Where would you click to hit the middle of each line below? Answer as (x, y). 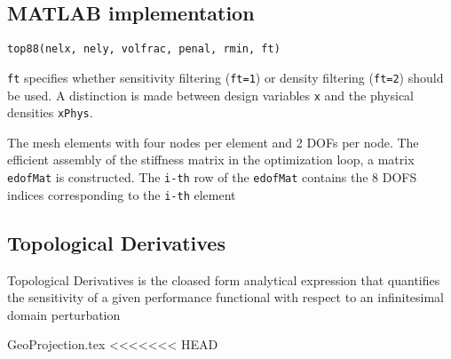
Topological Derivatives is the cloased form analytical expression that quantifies (224, 279)
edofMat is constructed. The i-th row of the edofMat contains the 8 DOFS (212, 177)
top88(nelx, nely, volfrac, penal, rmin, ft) (144, 49)
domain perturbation (64, 314)
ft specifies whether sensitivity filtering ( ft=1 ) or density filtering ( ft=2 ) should (225, 77)
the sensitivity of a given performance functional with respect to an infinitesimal (225, 297)
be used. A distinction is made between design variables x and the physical (210, 95)
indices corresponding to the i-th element (122, 194)
